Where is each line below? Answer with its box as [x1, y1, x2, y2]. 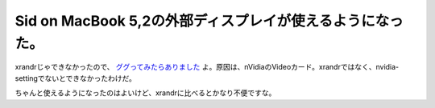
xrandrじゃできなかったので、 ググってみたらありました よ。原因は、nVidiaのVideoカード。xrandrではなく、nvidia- [14, 62, 400, 72]
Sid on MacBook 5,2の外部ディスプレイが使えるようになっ [14, 12, 404, 30]
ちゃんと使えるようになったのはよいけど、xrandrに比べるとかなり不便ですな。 [14, 88, 276, 98]
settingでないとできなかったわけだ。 [14, 73, 137, 83]
